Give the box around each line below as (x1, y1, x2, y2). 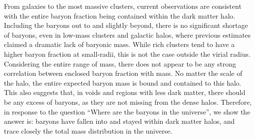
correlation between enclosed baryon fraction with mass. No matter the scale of (4, 68, 243, 78)
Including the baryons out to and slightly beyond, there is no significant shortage (4, 20, 248, 30)
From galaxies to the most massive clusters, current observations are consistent (4, 1, 242, 11)
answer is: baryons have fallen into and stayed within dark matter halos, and (4, 116, 235, 126)
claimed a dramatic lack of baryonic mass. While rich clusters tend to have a (4, 39, 235, 49)
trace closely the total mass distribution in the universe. (4, 125, 172, 136)
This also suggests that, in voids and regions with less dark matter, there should (4, 87, 246, 97)
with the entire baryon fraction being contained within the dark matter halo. (4, 10, 235, 21)
